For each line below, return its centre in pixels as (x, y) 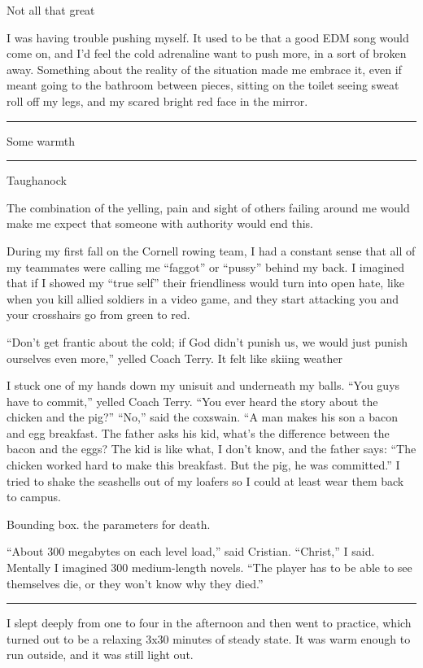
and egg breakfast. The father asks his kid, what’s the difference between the (198, 432)
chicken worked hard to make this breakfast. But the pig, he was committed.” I (203, 465)
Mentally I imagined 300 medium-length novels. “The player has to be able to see (209, 568)
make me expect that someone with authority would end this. (160, 223)
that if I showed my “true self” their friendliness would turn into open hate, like (205, 283)
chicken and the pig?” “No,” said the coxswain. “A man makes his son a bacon (202, 417)
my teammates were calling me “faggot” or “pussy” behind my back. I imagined (206, 266)
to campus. (34, 497)
